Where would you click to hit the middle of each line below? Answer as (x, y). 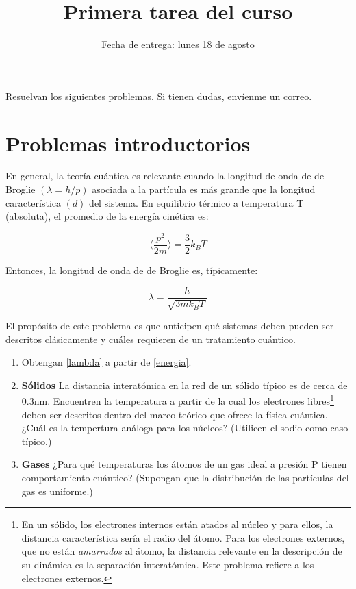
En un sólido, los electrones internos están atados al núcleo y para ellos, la (177, 524)
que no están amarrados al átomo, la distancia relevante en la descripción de (182, 551)
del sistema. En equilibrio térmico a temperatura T (196, 202)
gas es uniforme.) (57, 491)
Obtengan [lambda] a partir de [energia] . (106, 362)
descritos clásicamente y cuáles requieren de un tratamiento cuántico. (151, 339)
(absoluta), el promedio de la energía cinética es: (107, 216)
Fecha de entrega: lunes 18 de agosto (178, 44)
